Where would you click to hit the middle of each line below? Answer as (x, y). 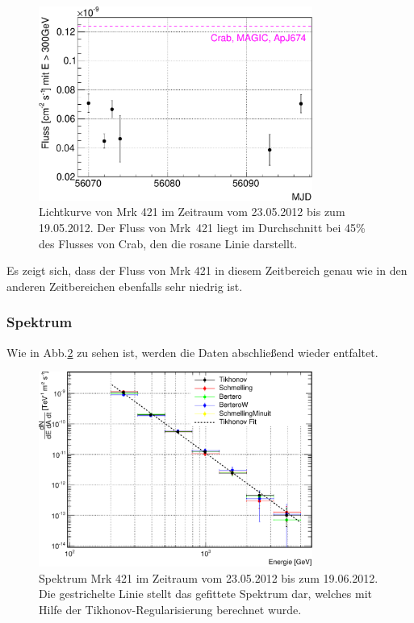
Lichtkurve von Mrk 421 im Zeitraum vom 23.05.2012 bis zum (192, 212)
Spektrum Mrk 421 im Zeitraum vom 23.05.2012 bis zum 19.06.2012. (209, 577)
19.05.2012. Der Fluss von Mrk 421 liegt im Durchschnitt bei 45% (202, 227)
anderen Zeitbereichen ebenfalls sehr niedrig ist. (125, 286)
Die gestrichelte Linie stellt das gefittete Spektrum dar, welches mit (205, 594)
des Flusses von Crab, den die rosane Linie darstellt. (168, 243)
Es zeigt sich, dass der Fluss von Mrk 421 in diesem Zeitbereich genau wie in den (207, 270)
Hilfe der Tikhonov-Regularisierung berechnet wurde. (170, 609)
